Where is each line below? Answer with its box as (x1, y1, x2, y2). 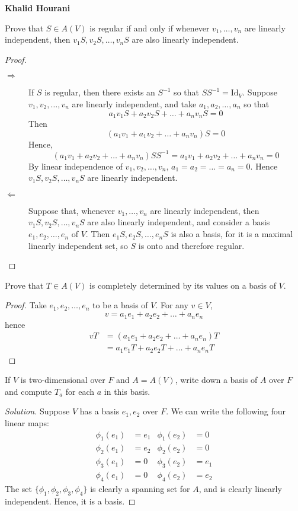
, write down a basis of (175, 373, 258, 386)
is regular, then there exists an (44, 86, 155, 98)
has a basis (79, 405, 120, 417)
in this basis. (104, 385, 150, 397)
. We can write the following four (166, 405, 286, 417)
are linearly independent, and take (72, 97, 197, 110)
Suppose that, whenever (28, 204, 115, 216)
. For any (155, 299, 188, 311)
